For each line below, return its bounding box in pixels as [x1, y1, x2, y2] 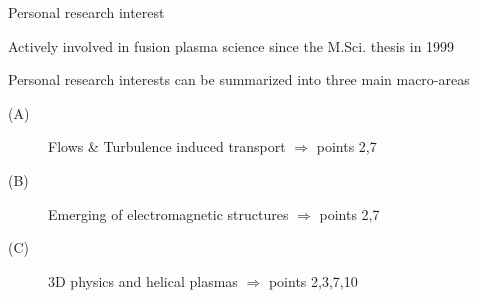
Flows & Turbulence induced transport [48, 136, 286, 157]
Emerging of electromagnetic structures [48, 203, 289, 224]
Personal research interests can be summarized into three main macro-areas [8, 69, 470, 90]
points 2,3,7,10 [268, 270, 358, 291]
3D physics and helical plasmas [48, 270, 238, 291]
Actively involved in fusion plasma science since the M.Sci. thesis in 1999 [8, 35, 455, 56]
